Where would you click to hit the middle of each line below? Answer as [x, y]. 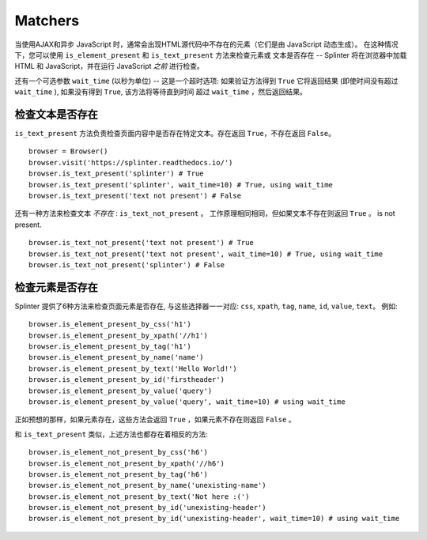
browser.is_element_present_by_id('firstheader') [127, 380]
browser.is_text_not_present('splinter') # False [127, 264]
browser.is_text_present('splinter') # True [117, 174]
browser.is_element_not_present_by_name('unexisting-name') [147, 485]
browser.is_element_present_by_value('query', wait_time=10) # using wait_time [187, 402]
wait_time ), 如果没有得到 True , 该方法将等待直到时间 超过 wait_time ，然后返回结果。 [161, 92]
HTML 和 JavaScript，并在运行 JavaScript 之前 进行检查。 [110, 66]
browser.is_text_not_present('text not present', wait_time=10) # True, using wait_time [206, 254]
